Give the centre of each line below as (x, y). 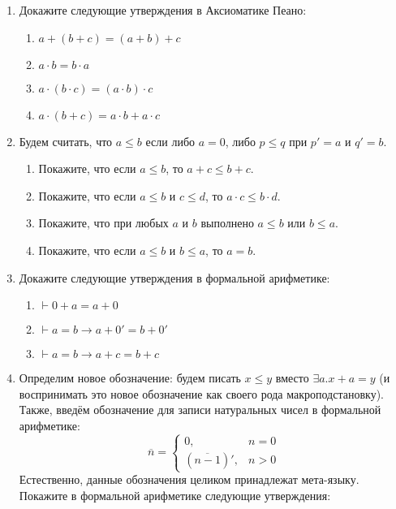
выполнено (227, 223)
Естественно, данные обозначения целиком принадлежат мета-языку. (189, 479)
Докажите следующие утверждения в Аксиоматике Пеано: (163, 10)
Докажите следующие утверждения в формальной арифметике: (174, 277)
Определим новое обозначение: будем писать (130, 378)
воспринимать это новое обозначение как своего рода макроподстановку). (201, 393)
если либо (170, 141)
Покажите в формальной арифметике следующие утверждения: (175, 495)
